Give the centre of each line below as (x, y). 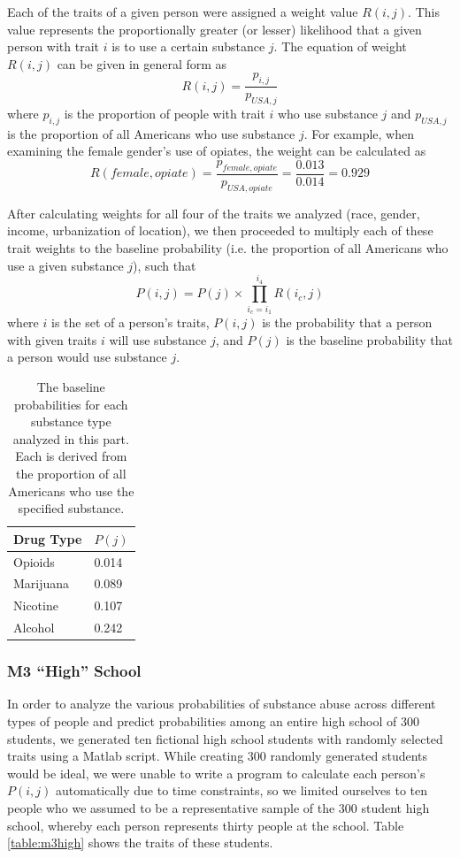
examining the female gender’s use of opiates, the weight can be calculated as (217, 151)
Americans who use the (71, 490)
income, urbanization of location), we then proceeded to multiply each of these (220, 230)
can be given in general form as (142, 63)
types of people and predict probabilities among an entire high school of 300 (213, 720)
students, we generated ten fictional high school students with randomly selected (225, 738)
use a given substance (65, 265)
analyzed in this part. (71, 438)
